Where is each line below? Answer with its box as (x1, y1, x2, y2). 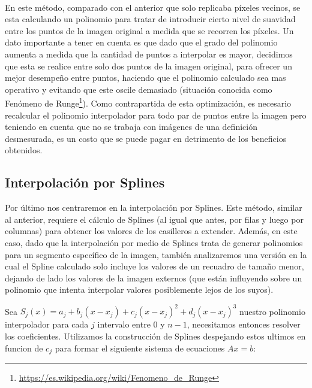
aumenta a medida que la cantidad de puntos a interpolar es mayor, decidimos (5, 47, 293, 60)
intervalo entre (97, 318, 151, 331)
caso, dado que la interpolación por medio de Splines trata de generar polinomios (5, 236, 303, 248)
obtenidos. (5, 144, 43, 156)
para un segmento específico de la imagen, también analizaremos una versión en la (5, 248, 307, 260)
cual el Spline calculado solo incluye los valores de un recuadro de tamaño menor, (5, 260, 304, 272)
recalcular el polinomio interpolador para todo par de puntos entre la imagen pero (5, 108, 307, 121)
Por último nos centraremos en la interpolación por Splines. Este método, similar (5, 201, 302, 214)
